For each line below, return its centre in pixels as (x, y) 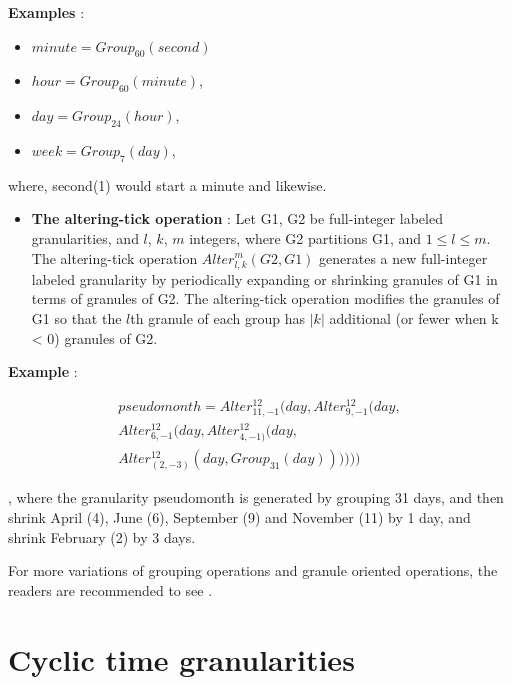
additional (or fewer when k (414, 317)
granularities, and (85, 237)
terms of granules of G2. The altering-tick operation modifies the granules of (265, 298)
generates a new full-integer (403, 257)
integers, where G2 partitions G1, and (305, 237)
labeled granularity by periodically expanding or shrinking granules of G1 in (264, 278)
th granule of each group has (218, 317)
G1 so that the (76, 317)
